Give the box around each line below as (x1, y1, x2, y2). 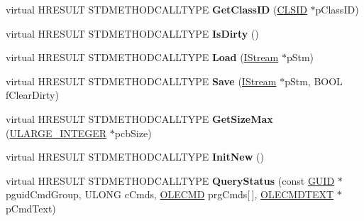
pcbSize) (114, 125, 152, 140)
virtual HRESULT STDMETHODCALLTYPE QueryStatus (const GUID (6, 173, 335, 188)
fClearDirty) (6, 87, 59, 102)
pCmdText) (6, 200, 56, 215)
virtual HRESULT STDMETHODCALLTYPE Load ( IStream (6, 50, 279, 65)
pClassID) (315, 2, 359, 16)
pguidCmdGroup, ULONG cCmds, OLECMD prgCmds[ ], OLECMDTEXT (6, 187, 334, 202)
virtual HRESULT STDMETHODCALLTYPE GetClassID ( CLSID (6, 2, 307, 16)
